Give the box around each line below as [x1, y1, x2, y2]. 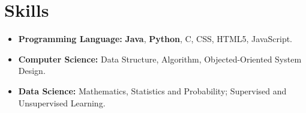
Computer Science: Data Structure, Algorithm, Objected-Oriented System [18, 52, 302, 65]
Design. [18, 64, 46, 77]
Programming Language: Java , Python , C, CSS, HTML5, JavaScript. [18, 32, 292, 45]
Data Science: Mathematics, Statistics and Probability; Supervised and [18, 84, 287, 97]
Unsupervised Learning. [18, 96, 106, 109]
